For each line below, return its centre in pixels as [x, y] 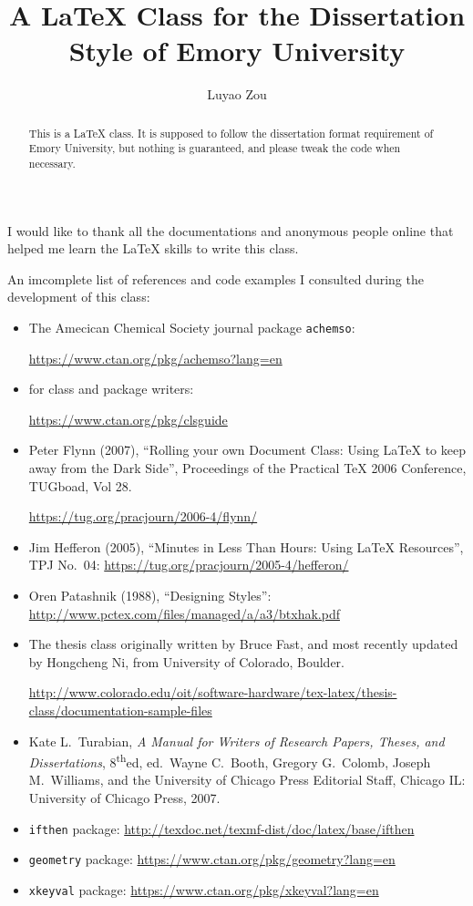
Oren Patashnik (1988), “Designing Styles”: [150, 596]
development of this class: [79, 297]
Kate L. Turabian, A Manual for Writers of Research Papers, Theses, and [236, 741]
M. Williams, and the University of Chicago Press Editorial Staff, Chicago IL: [247, 780]
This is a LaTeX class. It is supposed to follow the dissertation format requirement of [231, 133]
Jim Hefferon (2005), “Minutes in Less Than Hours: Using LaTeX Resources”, [246, 546]
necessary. [52, 164]
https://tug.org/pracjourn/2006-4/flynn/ [143, 516]
